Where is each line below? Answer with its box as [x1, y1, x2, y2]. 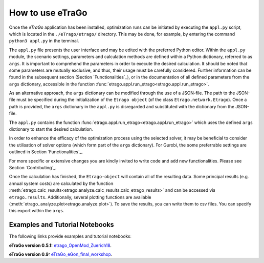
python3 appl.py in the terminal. [9, 38, 79, 44]
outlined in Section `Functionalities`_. [9, 149, 83, 155]
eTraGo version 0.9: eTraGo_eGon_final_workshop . [9, 251, 112, 257]
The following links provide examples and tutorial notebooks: [9, 233, 132, 239]
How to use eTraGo [9, 7, 88, 18]
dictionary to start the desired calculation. [9, 126, 93, 132]
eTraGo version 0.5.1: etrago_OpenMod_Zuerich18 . [9, 242, 112, 248]
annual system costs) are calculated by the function [9, 181, 113, 186]
